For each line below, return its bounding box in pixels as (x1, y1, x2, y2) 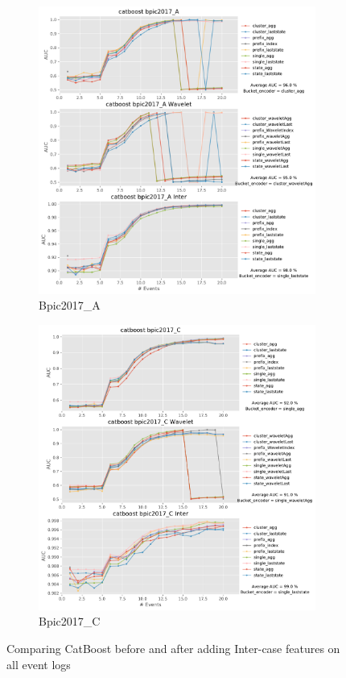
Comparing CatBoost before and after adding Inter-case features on (6, 639, 340, 656)
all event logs (6, 655, 71, 672)
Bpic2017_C (39, 613, 101, 630)
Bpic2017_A (39, 297, 101, 314)
